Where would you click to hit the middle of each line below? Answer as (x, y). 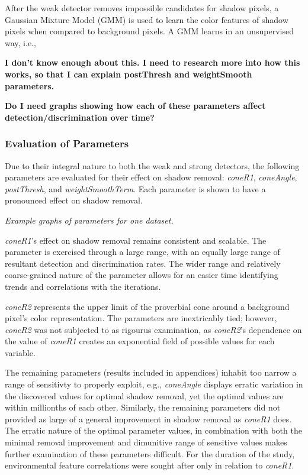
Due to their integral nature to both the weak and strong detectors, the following (152, 165)
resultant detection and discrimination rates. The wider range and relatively (143, 263)
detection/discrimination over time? (80, 117)
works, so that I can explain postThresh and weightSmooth (129, 74)
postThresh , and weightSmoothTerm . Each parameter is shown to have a (135, 188)
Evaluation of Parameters (67, 143)
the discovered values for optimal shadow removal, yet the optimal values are (144, 395)
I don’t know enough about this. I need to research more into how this (153, 62)
